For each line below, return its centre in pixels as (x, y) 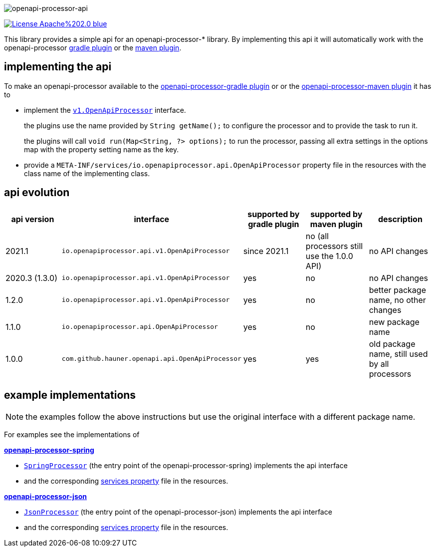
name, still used (398, 354)
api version (33, 219)
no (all (317, 236)
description (400, 219)
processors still (334, 246)
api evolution (37, 193)
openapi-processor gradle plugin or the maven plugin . (93, 48)
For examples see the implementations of (72, 434)
